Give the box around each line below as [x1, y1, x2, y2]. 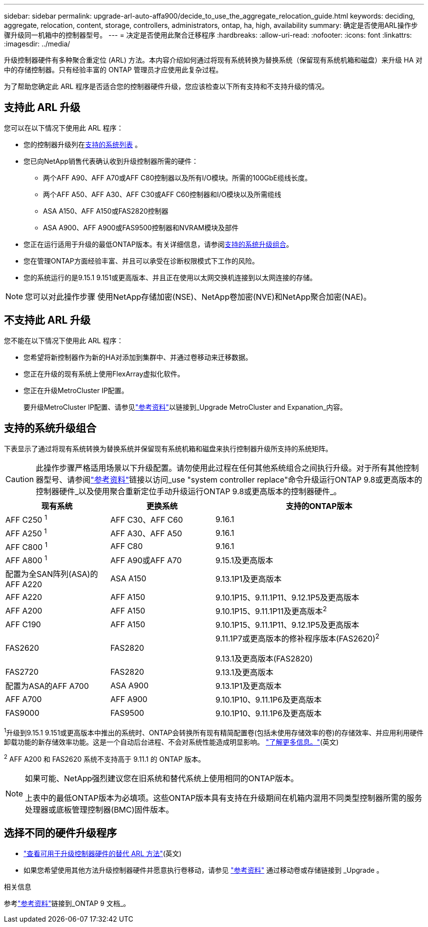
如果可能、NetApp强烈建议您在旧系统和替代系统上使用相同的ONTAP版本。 [25, 773, 299, 783]
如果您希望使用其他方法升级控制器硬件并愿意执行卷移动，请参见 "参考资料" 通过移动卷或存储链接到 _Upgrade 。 [23, 865, 384, 874]
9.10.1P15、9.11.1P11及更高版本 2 [215, 604, 327, 617]
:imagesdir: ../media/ [4, 40, 70, 48]
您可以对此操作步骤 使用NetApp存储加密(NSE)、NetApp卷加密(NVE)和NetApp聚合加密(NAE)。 [25, 291, 371, 302]
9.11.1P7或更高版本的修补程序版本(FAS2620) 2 [215, 632, 380, 644]
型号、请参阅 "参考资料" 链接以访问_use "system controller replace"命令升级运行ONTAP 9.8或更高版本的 [43, 474, 423, 485]
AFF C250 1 [5, 513, 47, 525]
